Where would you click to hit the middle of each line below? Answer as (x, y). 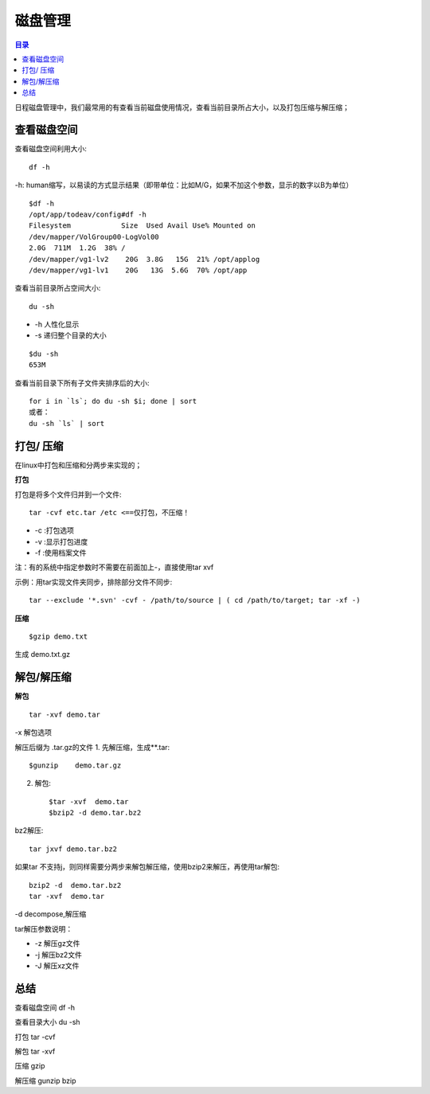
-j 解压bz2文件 (59, 955)
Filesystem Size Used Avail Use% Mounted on (143, 226)
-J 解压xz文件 (57, 965)
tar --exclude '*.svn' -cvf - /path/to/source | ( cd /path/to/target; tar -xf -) (195, 600)
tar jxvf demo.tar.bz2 (73, 849)
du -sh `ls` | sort (67, 423)
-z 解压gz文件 (57, 944)
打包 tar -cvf (35, 1037)
